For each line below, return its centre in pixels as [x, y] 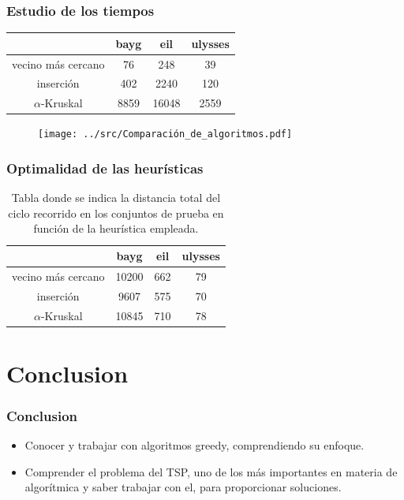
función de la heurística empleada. [116, 228]
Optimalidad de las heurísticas [105, 168]
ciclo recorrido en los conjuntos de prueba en [116, 213]
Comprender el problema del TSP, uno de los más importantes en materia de [211, 471]
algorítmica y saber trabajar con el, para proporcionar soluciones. [183, 487]
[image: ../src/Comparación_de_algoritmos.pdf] [165, 134]
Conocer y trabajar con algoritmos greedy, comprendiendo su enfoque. [195, 445]
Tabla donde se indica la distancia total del [116, 198]
